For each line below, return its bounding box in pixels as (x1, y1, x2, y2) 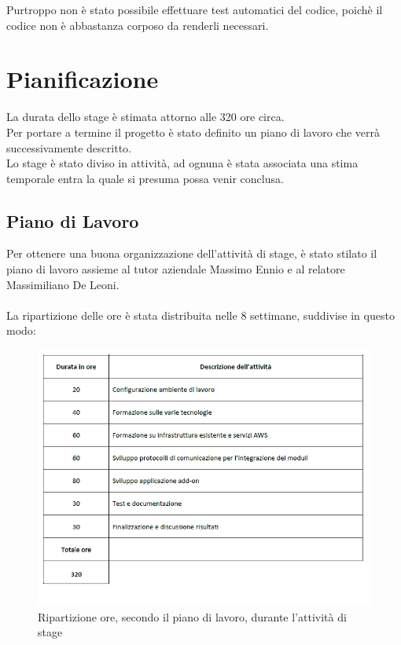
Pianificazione (6, 63, 159, 95)
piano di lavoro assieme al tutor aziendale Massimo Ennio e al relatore (6, 261, 345, 277)
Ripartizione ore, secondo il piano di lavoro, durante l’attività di (38, 608, 347, 625)
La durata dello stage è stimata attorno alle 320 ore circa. (6, 108, 285, 125)
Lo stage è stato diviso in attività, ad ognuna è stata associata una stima (6, 155, 359, 171)
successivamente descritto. (6, 139, 131, 156)
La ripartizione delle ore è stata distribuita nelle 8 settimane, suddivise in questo (6, 306, 395, 323)
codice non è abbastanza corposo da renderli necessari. (6, 16, 269, 33)
